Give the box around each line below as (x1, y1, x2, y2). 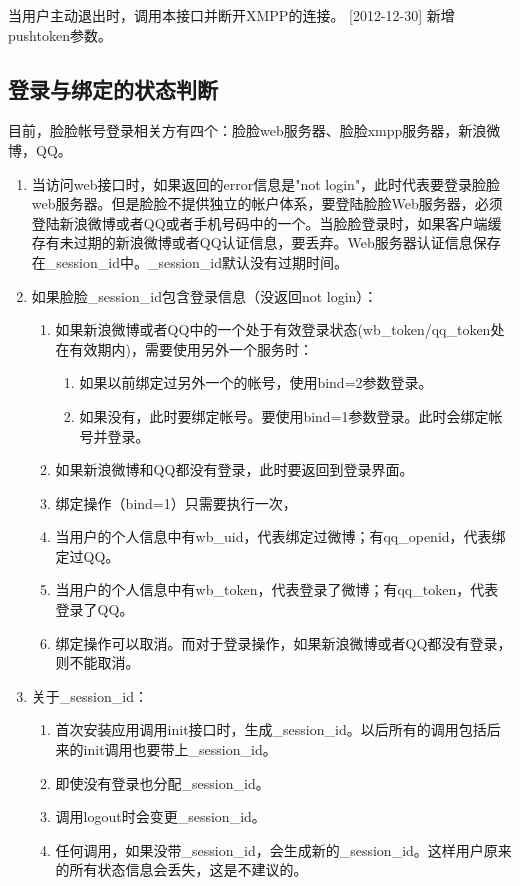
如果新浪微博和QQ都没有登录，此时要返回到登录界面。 (55, 459, 414, 480)
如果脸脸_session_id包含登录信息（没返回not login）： (31, 285, 378, 306)
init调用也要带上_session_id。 (83, 739, 277, 760)
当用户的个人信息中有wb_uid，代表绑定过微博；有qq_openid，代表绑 (55, 526, 506, 547)
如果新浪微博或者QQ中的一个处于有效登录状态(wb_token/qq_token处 (55, 319, 505, 340)
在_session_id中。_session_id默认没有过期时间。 (31, 251, 349, 272)
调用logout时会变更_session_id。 (55, 806, 266, 827)
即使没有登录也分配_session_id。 (55, 772, 270, 793)
